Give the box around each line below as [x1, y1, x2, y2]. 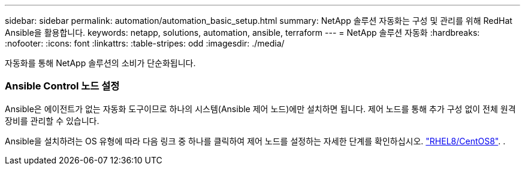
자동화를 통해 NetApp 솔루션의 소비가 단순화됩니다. [5, 58, 196, 68]
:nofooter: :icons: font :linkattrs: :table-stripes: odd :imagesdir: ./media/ [5, 38, 285, 48]
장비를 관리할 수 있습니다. [5, 115, 99, 126]
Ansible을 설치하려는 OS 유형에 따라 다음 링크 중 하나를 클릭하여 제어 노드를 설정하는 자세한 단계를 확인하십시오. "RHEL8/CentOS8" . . [5, 135, 506, 146]
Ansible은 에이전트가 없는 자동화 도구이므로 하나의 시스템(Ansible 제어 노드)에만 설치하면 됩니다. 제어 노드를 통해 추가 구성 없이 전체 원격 [5, 103, 516, 114]
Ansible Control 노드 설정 [5, 80, 120, 92]
